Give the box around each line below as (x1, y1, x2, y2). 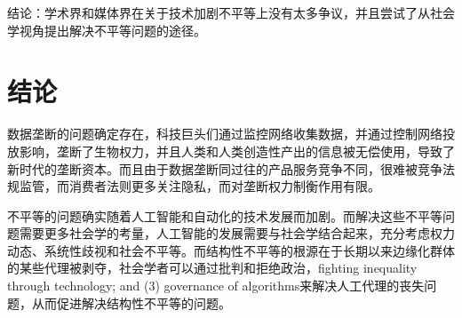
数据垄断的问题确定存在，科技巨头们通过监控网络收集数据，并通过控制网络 (7, 124, 442, 143)
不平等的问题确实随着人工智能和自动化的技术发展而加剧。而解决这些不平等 (7, 206, 442, 225)
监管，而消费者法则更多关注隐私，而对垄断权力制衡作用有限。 (19, 177, 380, 195)
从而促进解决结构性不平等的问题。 (31, 293, 231, 312)
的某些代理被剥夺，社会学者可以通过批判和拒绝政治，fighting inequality (7, 258, 418, 277)
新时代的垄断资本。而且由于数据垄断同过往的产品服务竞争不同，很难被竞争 (7, 159, 442, 178)
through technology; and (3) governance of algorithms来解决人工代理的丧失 (7, 276, 425, 295)
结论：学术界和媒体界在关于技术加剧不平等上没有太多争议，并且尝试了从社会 (7, 4, 455, 21)
